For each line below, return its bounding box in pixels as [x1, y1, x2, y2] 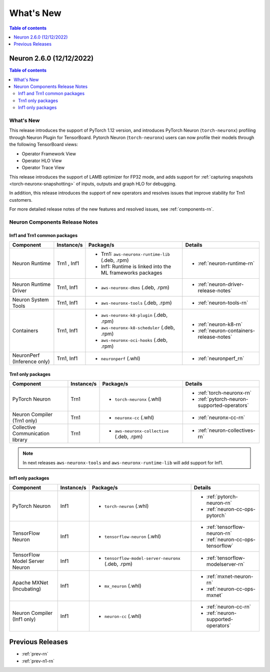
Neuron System [12, 296, 49, 303]
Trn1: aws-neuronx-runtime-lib [100, 251, 170, 258]
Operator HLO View [21, 158, 62, 164]
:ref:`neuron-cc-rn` [206, 603, 251, 610]
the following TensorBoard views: [9, 142, 78, 148]
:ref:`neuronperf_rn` [197, 355, 244, 362]
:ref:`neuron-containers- [197, 327, 255, 334]
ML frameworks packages [100, 269, 162, 276]
